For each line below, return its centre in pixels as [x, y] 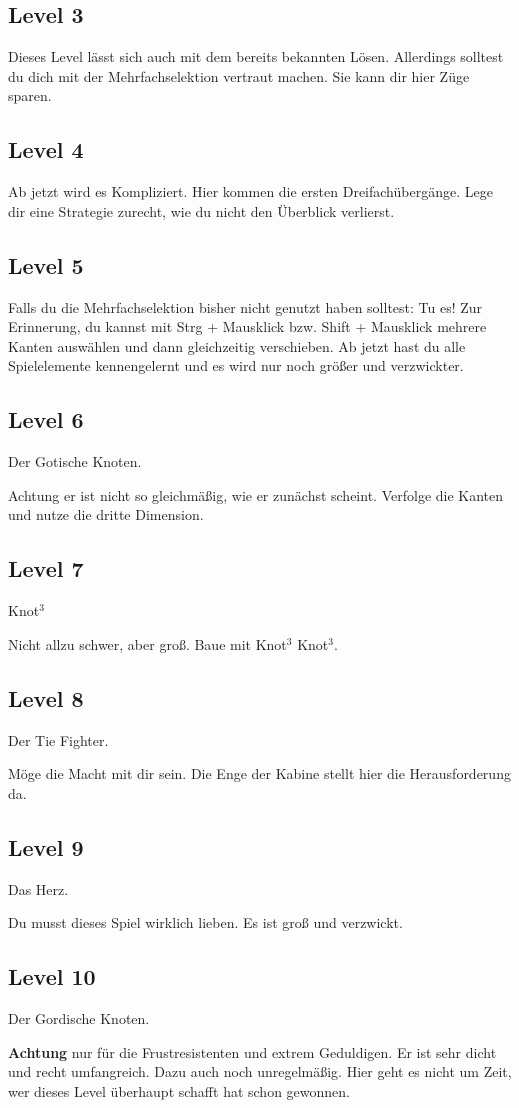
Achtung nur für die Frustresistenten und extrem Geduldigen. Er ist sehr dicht [252, 1051]
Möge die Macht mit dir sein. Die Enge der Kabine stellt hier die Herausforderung [259, 773]
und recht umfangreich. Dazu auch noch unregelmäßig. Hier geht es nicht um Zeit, [260, 1071]
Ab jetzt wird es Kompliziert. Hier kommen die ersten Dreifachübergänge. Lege [250, 191]
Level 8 [46, 697]
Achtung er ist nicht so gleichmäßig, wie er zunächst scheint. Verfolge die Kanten [256, 494]
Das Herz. [38, 888]
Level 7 [46, 568]
